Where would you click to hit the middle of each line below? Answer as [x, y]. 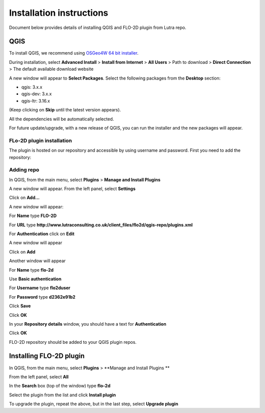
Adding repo [24, 170]
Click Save [20, 306]
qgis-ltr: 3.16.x [36, 101]
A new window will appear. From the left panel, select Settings [72, 189]
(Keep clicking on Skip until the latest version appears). [65, 110]
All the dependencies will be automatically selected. [62, 119]
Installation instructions [59, 13]
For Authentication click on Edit [42, 234]
